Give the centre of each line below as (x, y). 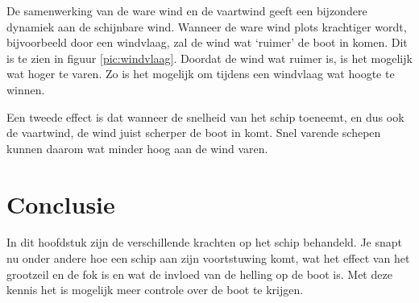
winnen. (26, 89)
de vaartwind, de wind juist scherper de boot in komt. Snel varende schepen (194, 133)
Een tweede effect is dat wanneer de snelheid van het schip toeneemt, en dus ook (205, 116)
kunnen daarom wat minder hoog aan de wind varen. (137, 148)
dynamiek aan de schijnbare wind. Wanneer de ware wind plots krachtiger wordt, (207, 26)
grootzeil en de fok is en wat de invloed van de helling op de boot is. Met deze (199, 274)
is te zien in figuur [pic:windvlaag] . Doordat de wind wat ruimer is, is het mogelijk (209, 58)
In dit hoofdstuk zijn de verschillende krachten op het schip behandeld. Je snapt (205, 242)
